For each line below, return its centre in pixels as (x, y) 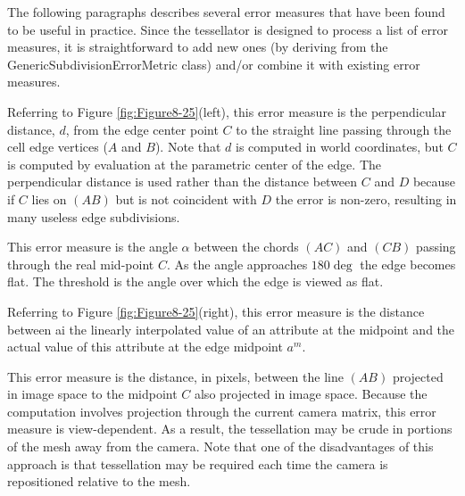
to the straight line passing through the (344, 129)
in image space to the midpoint (92, 394)
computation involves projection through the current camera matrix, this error (222, 411)
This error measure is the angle (92, 247)
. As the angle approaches (237, 264)
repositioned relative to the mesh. (99, 481)
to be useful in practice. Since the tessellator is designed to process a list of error (228, 29)
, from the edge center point (142, 129)
